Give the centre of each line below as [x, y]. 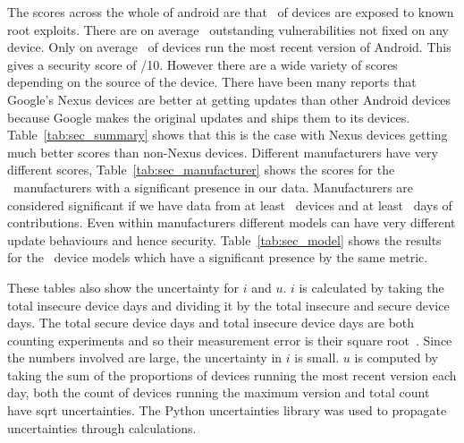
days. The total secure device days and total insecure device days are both [211, 323]
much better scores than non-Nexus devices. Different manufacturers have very [223, 152]
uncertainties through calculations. [102, 427]
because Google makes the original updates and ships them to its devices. [209, 117]
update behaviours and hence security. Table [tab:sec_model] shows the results [224, 239]
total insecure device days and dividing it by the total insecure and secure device [228, 305]
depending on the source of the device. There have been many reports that [212, 82]
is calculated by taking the [371, 287]
